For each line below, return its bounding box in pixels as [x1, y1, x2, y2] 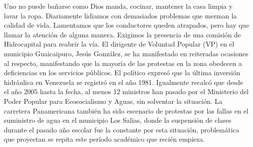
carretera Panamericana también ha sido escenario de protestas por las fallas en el [4, 105, 249, 115]
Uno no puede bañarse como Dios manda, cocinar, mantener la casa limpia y [4, 1, 233, 11]
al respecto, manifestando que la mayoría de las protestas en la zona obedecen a [4, 58, 242, 68]
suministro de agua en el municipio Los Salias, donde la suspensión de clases [4, 115, 232, 125]
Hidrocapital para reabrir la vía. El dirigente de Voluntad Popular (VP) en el [4, 39, 235, 49]
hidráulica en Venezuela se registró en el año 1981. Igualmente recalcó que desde [4, 77, 243, 87]
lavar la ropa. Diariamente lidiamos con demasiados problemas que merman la [4, 10, 237, 20]
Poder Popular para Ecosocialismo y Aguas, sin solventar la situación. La [4, 96, 223, 106]
